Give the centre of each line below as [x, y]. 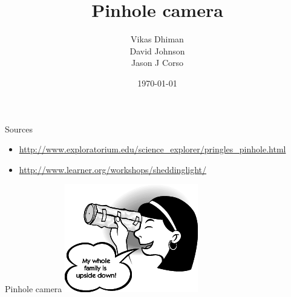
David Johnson [157, 51]
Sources [19, 129]
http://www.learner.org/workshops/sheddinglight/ [113, 169]
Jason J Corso [157, 63]
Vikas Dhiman [157, 39]
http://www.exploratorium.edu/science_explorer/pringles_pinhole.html [152, 149]
